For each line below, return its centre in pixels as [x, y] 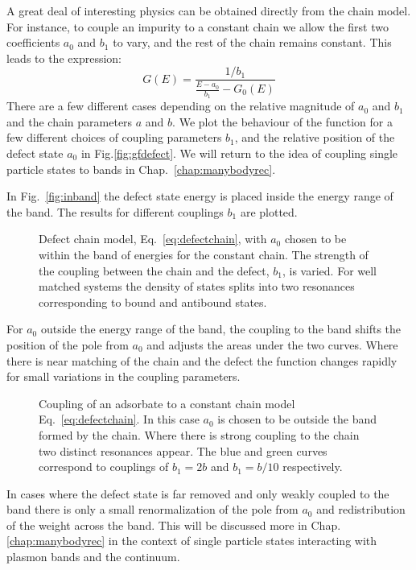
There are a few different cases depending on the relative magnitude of [181, 106]
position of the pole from [68, 344]
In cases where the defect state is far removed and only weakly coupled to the [198, 493]
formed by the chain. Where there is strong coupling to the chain [199, 434]
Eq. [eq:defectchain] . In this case [119, 419]
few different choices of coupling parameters [114, 137]
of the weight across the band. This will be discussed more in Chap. [174, 525]
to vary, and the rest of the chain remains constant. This [252, 42]
